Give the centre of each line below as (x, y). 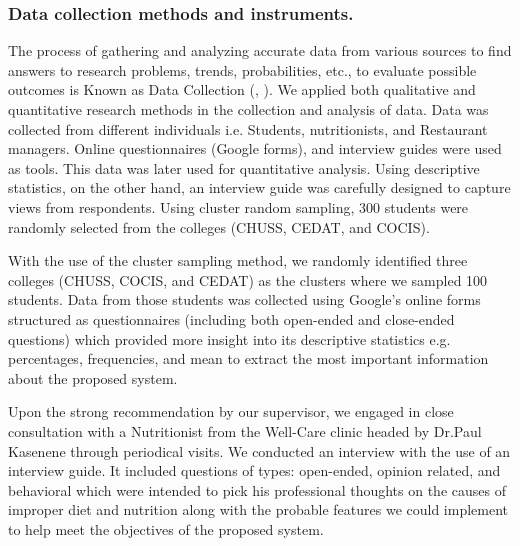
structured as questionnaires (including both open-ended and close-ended (231, 318)
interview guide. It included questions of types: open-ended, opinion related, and (254, 470)
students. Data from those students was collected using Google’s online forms (244, 299)
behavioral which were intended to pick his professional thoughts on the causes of (257, 489)
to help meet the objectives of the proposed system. (166, 528)
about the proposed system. (93, 377)
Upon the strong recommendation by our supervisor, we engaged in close (231, 411)
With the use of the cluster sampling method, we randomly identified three (238, 260)
